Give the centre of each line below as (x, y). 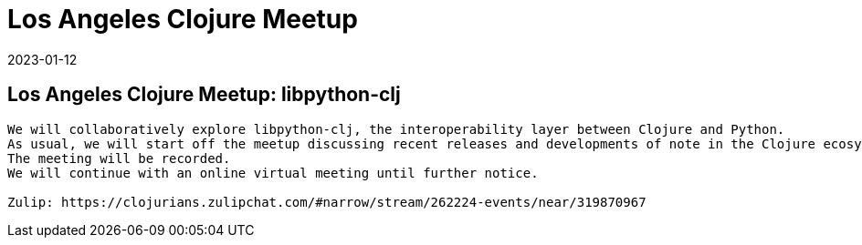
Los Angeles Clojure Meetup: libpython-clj (204, 95)
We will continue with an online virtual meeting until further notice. (273, 173)
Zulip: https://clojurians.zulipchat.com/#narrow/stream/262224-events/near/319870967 (327, 202)
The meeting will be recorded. (119, 158)
